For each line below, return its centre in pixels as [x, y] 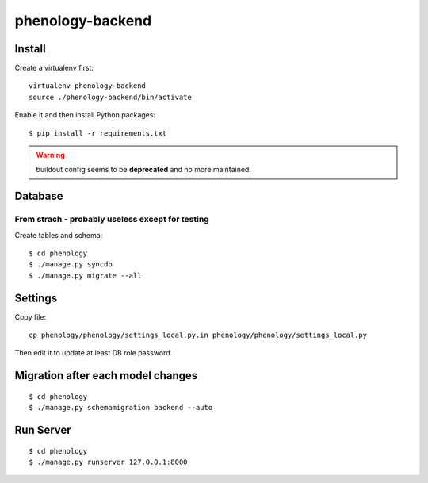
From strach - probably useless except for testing [112, 220]
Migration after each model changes [106, 376]
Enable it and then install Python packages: [85, 115]
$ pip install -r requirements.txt [98, 133]
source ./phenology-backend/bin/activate [110, 97]
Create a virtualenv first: [54, 68]
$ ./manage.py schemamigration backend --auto [121, 408]
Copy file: [31, 316]
